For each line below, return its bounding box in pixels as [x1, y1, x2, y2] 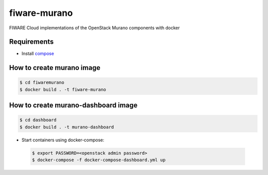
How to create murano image [9, 63, 101, 72]
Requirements [9, 38, 54, 46]
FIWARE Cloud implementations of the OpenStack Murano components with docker [9, 25, 180, 31]
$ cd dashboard [19, 117, 57, 123]
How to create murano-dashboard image [9, 101, 138, 110]
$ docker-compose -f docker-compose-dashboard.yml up [32, 157, 166, 163]
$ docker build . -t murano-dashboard [19, 124, 114, 130]
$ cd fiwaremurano [19, 80, 65, 85]
